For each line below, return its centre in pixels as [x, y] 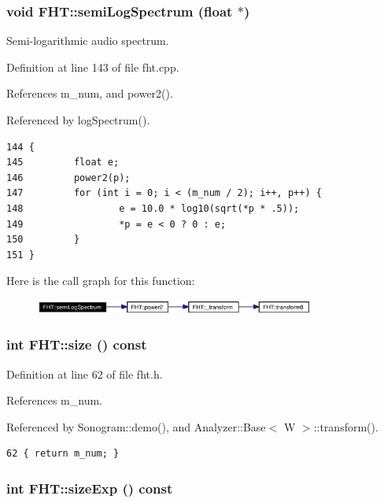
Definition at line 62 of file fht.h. [85, 374]
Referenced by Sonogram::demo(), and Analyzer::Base [136, 426]
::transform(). [346, 426]
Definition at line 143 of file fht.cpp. [93, 67]
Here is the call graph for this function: [101, 281]
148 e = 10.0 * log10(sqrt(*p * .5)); [153, 208]
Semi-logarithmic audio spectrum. [88, 41]
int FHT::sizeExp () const [90, 488]
